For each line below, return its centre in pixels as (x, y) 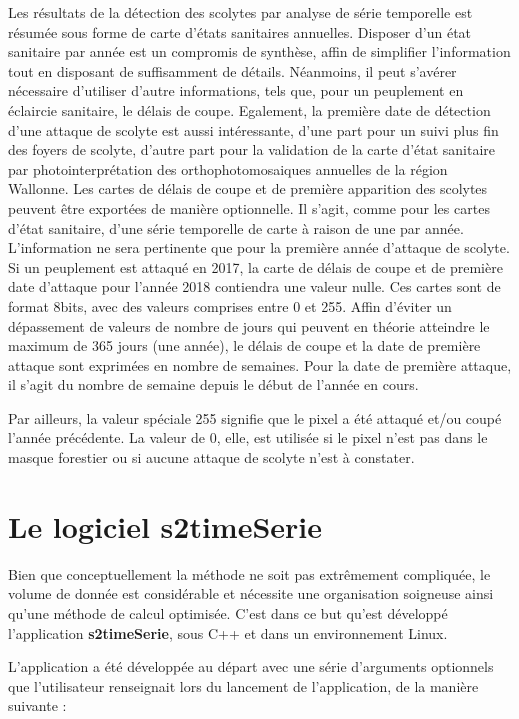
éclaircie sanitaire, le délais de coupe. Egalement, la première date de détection (249, 109)
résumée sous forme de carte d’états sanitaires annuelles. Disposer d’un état (240, 31)
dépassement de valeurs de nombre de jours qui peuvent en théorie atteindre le (249, 325)
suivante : (37, 705)
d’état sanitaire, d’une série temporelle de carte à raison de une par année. (236, 227)
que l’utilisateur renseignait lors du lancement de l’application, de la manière (243, 685)
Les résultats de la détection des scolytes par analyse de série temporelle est (240, 12)
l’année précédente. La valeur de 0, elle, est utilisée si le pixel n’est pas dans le (248, 437)
